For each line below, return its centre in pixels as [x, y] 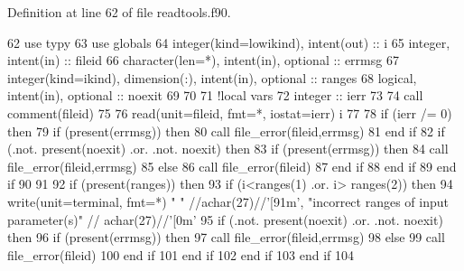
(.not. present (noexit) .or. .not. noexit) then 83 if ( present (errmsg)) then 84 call [228, 149]
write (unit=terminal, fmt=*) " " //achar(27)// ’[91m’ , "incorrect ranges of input [228, 201]
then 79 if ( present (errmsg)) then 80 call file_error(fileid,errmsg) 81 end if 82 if [226, 131]
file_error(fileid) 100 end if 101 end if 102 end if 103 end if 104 [181, 254]
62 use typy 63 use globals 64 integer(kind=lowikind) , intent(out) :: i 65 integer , [229, 42]
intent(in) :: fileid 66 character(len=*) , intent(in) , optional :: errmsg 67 [203, 60]
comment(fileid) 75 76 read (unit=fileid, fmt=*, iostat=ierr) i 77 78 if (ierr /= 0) [230, 112]
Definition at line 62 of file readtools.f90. [119, 12]
